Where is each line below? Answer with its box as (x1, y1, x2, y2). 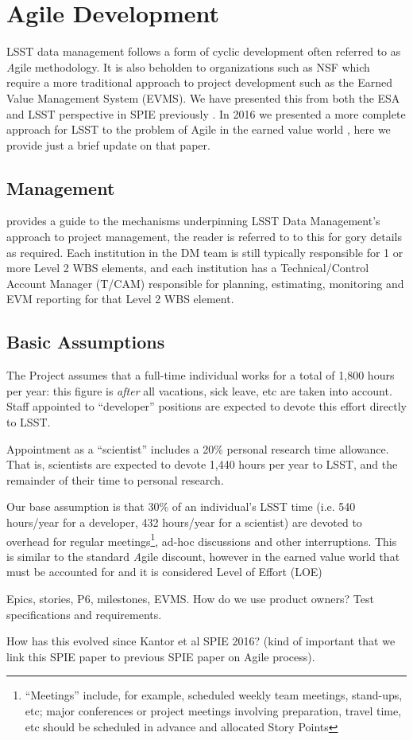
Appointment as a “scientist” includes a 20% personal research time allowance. (6, 440, 389, 457)
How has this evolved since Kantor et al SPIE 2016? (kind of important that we (6, 633, 396, 649)
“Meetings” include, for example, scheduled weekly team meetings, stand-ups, (25, 687, 403, 703)
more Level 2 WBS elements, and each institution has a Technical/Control (6, 259, 369, 276)
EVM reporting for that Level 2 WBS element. (6, 290, 234, 307)
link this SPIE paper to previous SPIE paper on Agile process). (6, 648, 315, 664)
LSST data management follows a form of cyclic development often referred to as (6, 43, 401, 60)
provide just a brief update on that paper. (6, 136, 210, 153)
